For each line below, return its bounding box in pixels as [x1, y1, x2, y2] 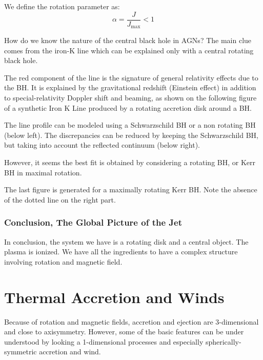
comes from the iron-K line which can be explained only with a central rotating [4, 45, 254, 55]
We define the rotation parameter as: [4, 1, 120, 11]
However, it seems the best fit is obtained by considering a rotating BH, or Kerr [4, 157, 255, 168]
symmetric [4, 346, 37, 357]
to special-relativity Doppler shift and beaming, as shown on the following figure [4, 92, 257, 103]
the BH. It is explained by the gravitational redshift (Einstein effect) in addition [4, 82, 256, 93]
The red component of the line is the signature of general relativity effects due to [4, 72, 258, 83]
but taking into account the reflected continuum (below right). [4, 139, 200, 150]
